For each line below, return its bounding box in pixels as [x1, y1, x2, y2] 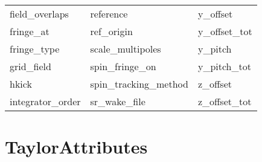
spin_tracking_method [90, 77, 188, 91]
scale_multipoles [90, 42, 161, 56]
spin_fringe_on [90, 59, 156, 73]
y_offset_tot [197, 24, 252, 38]
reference [90, 7, 128, 21]
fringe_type [10, 42, 60, 56]
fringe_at [10, 24, 50, 38]
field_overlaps [10, 7, 69, 21]
